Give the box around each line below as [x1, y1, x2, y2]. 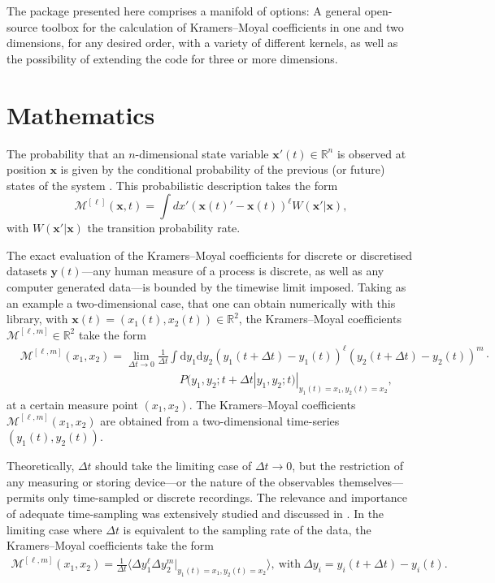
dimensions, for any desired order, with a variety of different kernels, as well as [7, 34, 398, 51]
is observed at [337, 145, 406, 162]
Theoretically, [7, 457, 75, 474]
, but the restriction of [292, 457, 404, 474]
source [7, 18, 38, 35]
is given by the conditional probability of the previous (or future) [60, 161, 385, 178]
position [7, 161, 46, 178]
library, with [7, 310, 68, 327]
